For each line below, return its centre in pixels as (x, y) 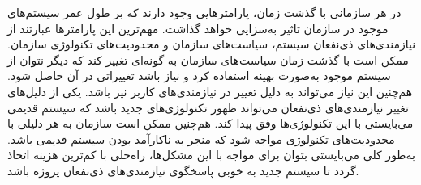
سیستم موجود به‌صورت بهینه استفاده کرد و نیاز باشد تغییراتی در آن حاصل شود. (199, 76)
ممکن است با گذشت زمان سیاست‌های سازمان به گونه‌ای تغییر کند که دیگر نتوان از (208, 59)
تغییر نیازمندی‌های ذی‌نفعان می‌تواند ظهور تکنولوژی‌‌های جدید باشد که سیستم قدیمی (208, 107)
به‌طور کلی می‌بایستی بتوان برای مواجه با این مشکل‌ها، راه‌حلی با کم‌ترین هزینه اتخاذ (211, 155)
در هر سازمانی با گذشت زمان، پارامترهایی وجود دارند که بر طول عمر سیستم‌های (204, 12)
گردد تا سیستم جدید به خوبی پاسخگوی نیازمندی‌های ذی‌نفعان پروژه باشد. (183, 170)
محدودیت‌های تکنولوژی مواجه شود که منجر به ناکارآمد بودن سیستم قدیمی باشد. (201, 139)
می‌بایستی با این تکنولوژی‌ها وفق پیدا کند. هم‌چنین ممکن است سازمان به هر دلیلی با (210, 123)
